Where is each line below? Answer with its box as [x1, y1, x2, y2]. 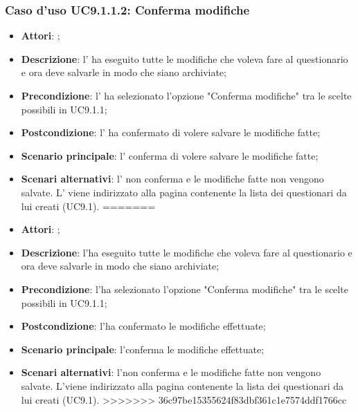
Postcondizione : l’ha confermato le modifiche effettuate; [21, 319, 266, 333]
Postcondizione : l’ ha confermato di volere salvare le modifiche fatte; [21, 125, 321, 140]
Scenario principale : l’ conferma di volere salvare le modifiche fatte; [21, 148, 319, 162]
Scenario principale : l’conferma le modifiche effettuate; [21, 341, 265, 356]
